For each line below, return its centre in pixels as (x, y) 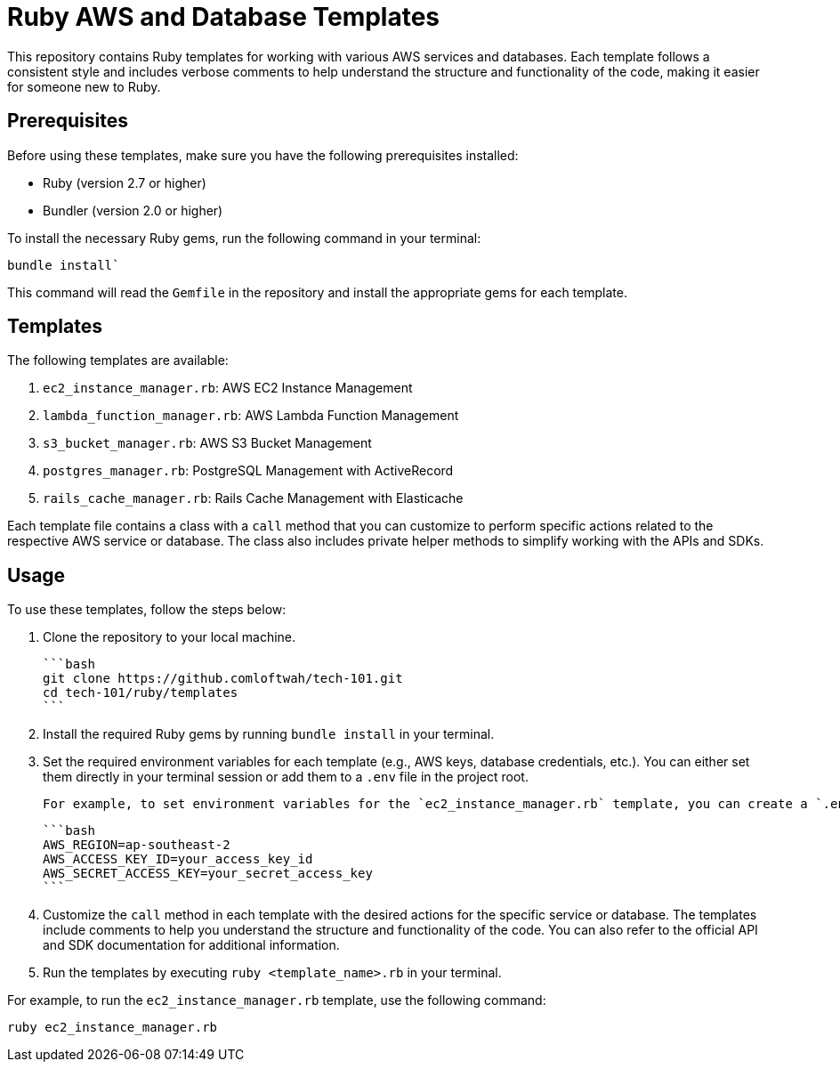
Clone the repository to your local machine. (170, 637)
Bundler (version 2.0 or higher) (133, 210)
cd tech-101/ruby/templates (141, 693)
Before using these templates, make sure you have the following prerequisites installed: (263, 155)
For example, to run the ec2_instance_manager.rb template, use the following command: (277, 1000)
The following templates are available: (118, 360)
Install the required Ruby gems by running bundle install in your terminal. (269, 734)
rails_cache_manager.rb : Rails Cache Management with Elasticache (253, 498)
